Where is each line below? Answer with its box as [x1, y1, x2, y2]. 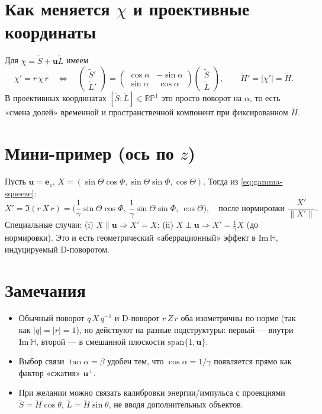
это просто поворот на [161, 92, 242, 104]
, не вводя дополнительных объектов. [108, 398, 243, 410]
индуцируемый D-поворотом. [5, 242, 110, 255]
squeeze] [5, 186, 34, 199]
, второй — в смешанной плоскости [36, 335, 165, 347]
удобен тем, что [107, 355, 164, 367]
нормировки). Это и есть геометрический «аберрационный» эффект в [5, 231, 256, 244]
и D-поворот [114, 312, 160, 324]
